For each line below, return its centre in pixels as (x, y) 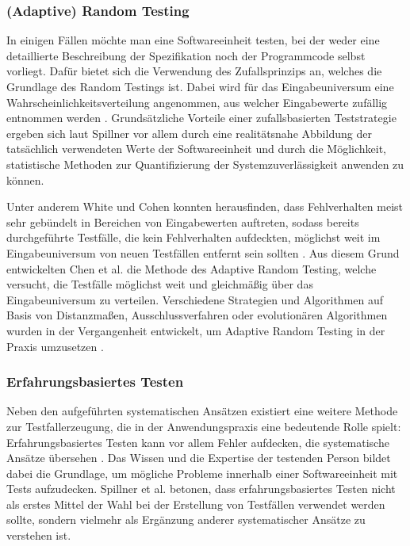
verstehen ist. (39, 535)
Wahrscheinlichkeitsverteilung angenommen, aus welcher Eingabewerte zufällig (197, 102)
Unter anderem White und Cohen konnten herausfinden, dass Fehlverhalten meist (205, 206)
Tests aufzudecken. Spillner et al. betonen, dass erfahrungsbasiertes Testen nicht (201, 489)
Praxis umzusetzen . (55, 346)
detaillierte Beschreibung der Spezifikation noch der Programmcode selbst (186, 55)
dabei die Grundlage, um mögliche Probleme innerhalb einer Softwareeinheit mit (202, 473)
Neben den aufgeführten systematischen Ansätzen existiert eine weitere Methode (202, 411)
